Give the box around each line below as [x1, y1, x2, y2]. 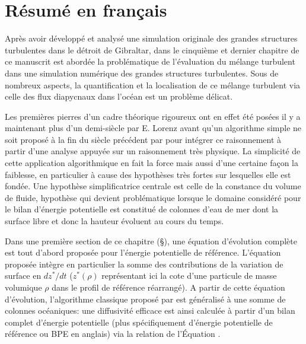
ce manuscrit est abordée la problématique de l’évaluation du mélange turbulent [5, 55, 295, 68]
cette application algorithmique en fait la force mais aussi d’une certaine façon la [5, 157, 299, 169]
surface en [5, 269, 42, 282]
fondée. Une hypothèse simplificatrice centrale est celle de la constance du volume [5, 180, 301, 192]
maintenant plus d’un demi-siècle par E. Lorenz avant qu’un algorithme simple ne [5, 122, 302, 134]
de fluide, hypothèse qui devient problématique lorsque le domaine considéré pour [5, 191, 301, 203]
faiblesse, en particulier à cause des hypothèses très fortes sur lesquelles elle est [5, 168, 291, 180]
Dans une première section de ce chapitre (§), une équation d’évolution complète [5, 234, 297, 247]
